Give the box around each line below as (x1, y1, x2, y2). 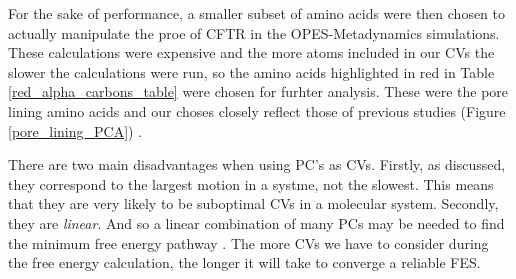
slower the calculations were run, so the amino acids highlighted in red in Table (8, 61, 495, 82)
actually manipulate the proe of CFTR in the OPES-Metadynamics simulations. (8, 22, 500, 43)
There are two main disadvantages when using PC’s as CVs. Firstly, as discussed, (8, 154, 506, 175)
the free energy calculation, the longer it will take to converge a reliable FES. (8, 252, 481, 273)
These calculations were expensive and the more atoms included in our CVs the (8, 42, 495, 63)
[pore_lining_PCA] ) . (8, 120, 143, 141)
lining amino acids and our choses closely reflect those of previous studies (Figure (8, 100, 506, 121)
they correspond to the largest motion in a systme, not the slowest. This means (8, 173, 494, 194)
